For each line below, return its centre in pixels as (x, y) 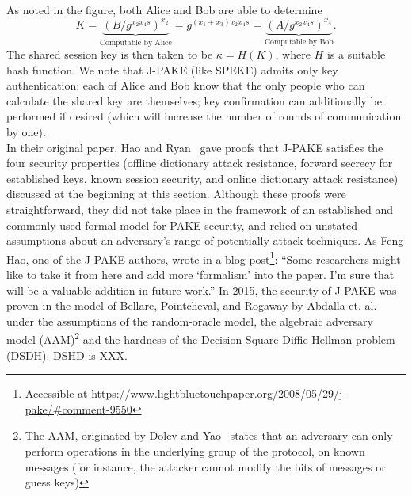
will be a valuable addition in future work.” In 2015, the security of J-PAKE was (202, 290)
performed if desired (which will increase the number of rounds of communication (204, 116)
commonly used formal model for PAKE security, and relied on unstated (182, 225)
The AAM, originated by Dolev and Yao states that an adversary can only (209, 435)
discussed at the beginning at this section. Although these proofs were (176, 194)
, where (293, 54)
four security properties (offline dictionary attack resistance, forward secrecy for (200, 163)
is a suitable (356, 54)
